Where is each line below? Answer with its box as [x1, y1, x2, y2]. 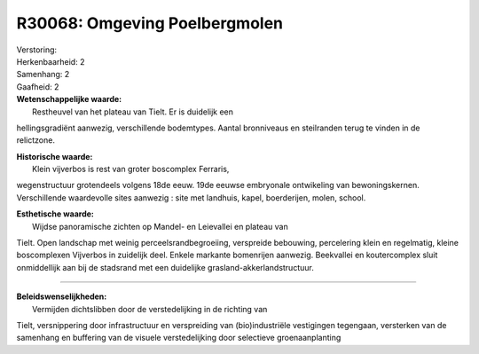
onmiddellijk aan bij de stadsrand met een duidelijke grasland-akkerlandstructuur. [16, 262, 314, 272]
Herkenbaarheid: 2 [16, 56, 85, 67]
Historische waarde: [16, 151, 93, 161]
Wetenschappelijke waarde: [16, 94, 122, 105]
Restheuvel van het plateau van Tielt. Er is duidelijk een [32, 106, 234, 117]
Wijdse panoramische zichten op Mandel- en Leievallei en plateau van [32, 221, 288, 232]
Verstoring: [16, 44, 58, 55]
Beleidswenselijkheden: [16, 291, 107, 302]
